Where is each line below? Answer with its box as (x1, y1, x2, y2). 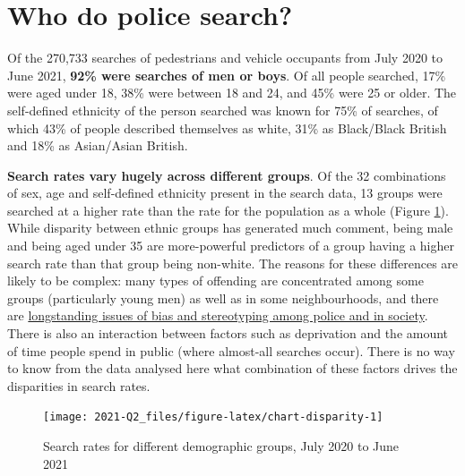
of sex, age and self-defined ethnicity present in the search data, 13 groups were (7, 183, 443, 202)
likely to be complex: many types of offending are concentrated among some (7, 271, 424, 290)
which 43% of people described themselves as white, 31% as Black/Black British (7, 118, 447, 137)
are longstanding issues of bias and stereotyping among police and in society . (7, 306, 428, 325)
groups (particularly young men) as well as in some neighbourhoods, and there (7, 288, 439, 307)
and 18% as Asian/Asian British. (7, 136, 188, 155)
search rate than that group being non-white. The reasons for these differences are (7, 253, 459, 272)
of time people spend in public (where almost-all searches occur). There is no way (7, 341, 455, 360)
